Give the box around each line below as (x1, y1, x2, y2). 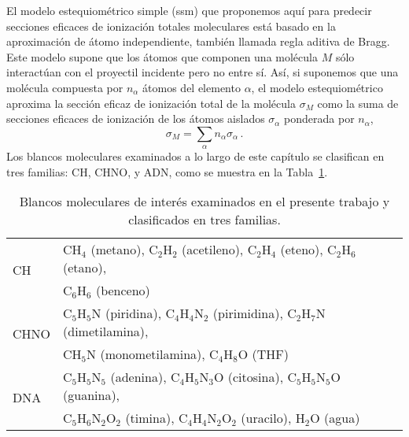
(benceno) (95, 281, 150, 300)
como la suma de (317, 94, 399, 111)
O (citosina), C (214, 368, 297, 387)
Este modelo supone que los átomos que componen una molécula (6, 48, 318, 65)
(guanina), (63, 386, 120, 405)
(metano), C (90, 240, 158, 259)
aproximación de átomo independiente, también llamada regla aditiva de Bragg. (6, 33, 390, 50)
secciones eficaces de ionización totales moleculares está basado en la (6, 17, 336, 34)
